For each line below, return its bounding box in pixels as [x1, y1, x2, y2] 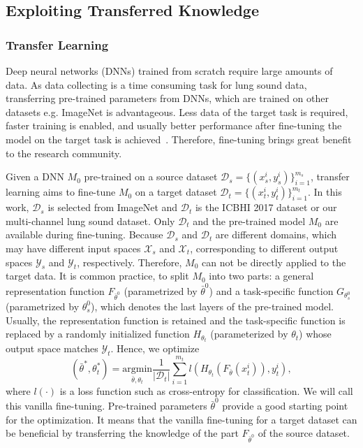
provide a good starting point [222, 398, 348, 413]
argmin [122, 364, 153, 375]
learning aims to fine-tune [6, 185, 116, 199]
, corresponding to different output [190, 240, 339, 255]
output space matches [6, 341, 98, 356]
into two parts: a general [209, 268, 314, 283]
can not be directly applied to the [202, 254, 346, 269]
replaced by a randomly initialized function [6, 326, 190, 341]
